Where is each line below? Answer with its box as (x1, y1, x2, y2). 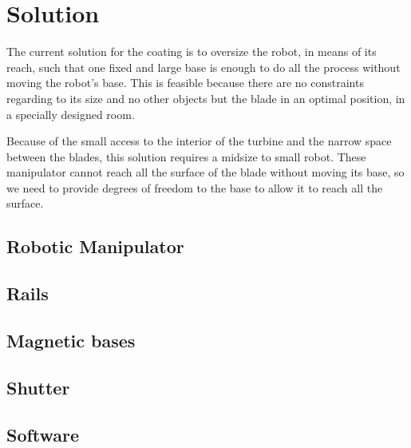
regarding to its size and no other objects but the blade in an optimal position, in (6, 89, 405, 106)
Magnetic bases (6, 328, 136, 353)
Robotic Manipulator (6, 234, 184, 259)
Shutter (6, 375, 70, 399)
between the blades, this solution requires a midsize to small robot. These (6, 148, 366, 165)
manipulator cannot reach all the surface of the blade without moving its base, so (6, 164, 405, 180)
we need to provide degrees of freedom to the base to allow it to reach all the (6, 179, 383, 196)
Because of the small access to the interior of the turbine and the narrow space (6, 133, 392, 149)
